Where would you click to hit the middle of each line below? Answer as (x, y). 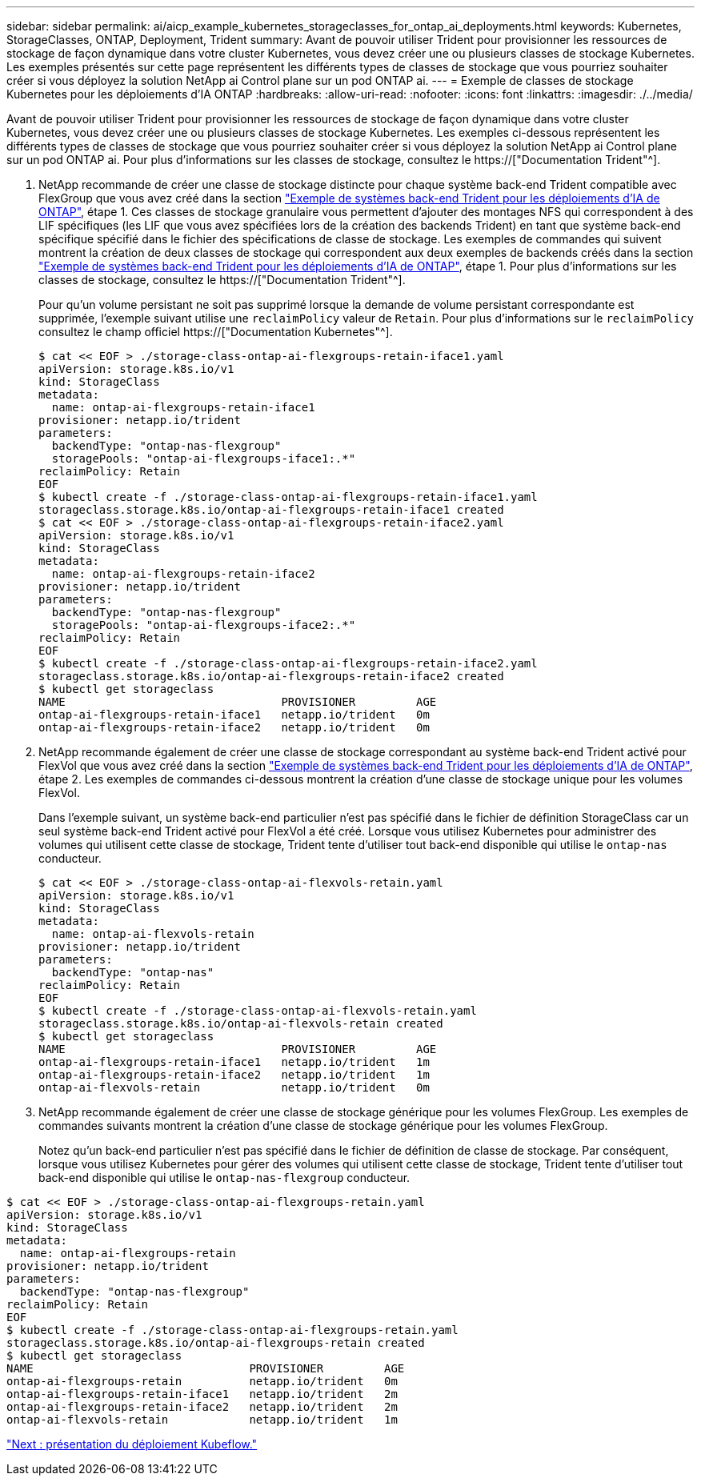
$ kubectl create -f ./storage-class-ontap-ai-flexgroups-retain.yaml (232, 1330)
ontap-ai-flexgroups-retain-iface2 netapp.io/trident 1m (234, 1075)
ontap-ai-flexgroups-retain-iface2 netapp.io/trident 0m (234, 727)
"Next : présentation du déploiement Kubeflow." (132, 1444)
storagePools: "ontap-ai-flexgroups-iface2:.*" (204, 625)
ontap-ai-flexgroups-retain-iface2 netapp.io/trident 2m (202, 1407)
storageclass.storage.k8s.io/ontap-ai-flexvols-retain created (241, 1023)
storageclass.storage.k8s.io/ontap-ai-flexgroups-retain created (216, 1343)
